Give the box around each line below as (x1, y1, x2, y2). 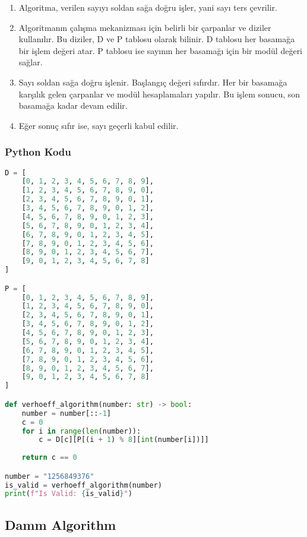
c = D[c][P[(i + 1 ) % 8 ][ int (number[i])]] (39, 435, 209, 444)
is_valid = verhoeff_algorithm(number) (5, 481, 162, 489)
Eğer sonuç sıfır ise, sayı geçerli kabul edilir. (18, 119, 179, 131)
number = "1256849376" (5, 472, 94, 481)
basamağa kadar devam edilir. (18, 99, 128, 112)
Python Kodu (5, 144, 71, 159)
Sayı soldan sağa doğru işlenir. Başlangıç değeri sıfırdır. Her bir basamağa (18, 75, 287, 88)
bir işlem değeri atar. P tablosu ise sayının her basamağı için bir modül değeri (18, 44, 303, 56)
